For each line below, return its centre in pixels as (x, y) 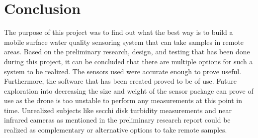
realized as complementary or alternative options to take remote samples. (116, 130)
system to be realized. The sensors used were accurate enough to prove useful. (123, 71)
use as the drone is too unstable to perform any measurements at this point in (123, 100)
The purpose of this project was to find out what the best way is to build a (119, 32)
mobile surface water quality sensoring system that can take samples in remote (124, 42)
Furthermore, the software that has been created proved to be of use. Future (120, 81)
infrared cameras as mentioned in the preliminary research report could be (117, 120)
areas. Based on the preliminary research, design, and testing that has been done (127, 52)
